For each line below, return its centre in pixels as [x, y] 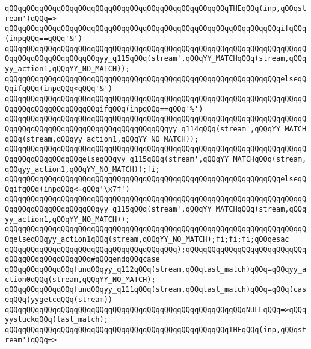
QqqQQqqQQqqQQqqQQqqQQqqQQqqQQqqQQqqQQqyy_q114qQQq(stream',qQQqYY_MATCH [156, 129]
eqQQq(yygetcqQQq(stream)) [59, 300]
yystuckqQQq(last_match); [57, 320]
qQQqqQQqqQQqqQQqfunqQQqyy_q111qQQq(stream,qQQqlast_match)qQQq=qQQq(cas [156, 290]
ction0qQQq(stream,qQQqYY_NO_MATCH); [80, 279]
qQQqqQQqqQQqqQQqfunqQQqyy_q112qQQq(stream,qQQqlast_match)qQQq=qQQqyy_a [156, 270]
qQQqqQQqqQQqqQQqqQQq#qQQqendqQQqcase [82, 259]
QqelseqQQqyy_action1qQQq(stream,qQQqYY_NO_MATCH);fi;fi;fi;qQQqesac [147, 240]
